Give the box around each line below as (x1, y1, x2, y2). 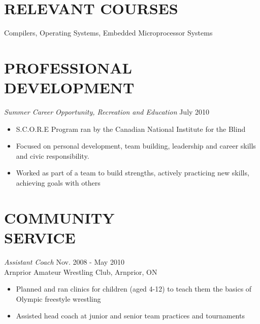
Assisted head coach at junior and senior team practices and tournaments (16, 310, 245, 321)
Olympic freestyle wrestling (16, 293, 101, 304)
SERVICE (4, 227, 76, 247)
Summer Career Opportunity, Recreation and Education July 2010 (4, 106, 210, 117)
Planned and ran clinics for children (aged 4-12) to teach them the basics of (16, 283, 252, 294)
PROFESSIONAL (4, 57, 133, 78)
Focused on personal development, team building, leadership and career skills (16, 140, 256, 151)
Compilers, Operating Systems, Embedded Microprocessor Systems (4, 27, 213, 38)
